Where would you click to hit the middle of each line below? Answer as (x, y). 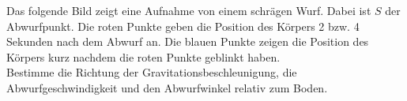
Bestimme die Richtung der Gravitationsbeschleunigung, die (152, 72)
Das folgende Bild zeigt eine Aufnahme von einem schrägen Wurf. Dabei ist (189, 10)
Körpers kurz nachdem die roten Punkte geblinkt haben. (143, 56)
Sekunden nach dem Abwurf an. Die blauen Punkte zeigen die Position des (188, 41)
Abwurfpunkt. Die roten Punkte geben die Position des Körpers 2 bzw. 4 (183, 26)
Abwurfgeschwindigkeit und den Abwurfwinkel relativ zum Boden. (167, 87)
